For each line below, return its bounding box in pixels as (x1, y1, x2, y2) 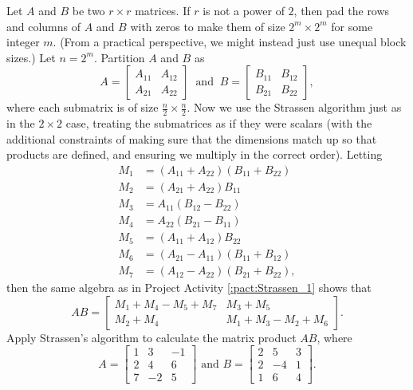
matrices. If (135, 2, 191, 18)
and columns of (6, 18, 81, 34)
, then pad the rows (293, 2, 390, 18)
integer (6, 33, 40, 50)
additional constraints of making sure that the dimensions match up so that (6, 130, 377, 147)
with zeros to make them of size (130, 18, 285, 34)
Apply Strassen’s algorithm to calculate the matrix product (6, 329, 297, 345)
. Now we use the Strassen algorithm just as (187, 99, 402, 116)
